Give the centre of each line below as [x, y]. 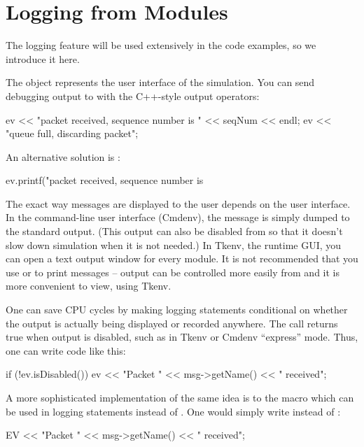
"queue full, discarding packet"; [72, 133]
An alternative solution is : [63, 156]
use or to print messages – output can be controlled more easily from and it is [173, 272]
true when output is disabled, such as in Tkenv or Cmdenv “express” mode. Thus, [182, 337]
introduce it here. [43, 58]
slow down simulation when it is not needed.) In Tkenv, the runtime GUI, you [174, 244]
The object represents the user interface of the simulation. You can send [160, 82]
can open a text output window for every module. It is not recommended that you [182, 258]
